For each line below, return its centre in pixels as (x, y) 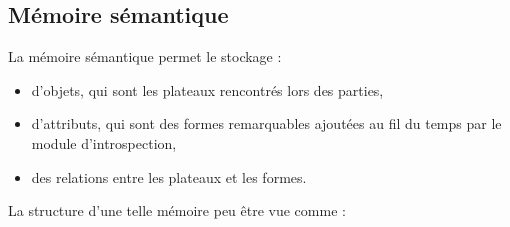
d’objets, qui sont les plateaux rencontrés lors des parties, (207, 89)
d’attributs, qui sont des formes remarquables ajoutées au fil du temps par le (266, 123)
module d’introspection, (104, 142)
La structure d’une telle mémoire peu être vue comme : (177, 210)
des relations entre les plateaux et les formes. (169, 176)
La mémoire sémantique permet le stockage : (145, 56)
